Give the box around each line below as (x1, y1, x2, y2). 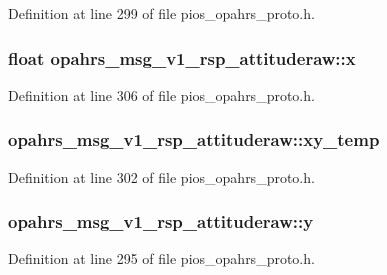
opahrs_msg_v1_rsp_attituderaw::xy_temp (8, 127, 380, 152)
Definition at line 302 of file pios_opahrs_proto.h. (8, 166, 315, 187)
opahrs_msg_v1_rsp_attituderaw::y (8, 209, 314, 234)
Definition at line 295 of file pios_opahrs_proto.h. (8, 248, 315, 269)
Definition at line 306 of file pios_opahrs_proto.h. (8, 84, 315, 105)
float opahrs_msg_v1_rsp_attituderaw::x (8, 45, 356, 70)
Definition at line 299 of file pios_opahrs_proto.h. (8, 3, 315, 23)
